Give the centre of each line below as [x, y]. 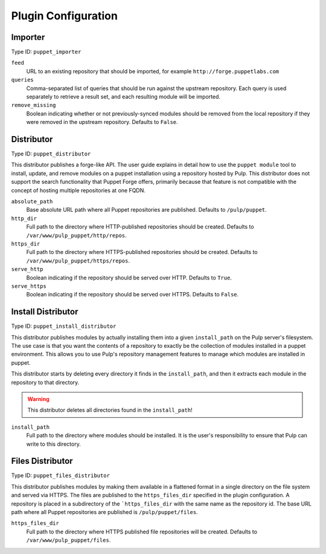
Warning [38, 399]
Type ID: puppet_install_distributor [64, 326]
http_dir [24, 218]
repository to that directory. [45, 382]
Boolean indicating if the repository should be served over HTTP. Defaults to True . [129, 278]
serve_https [29, 286]
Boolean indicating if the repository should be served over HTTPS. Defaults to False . [133, 295]
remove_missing [34, 105]
